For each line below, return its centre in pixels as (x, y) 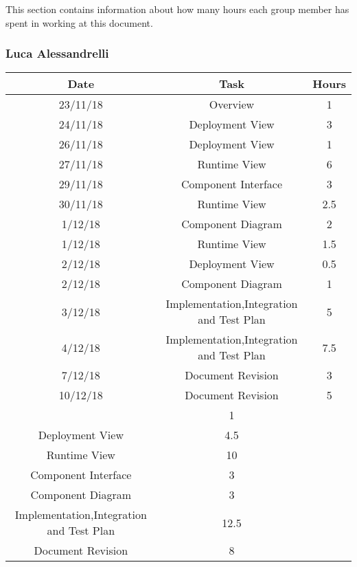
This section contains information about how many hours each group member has (177, 9)
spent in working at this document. (79, 22)
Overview (232, 104)
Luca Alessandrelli (57, 53)
